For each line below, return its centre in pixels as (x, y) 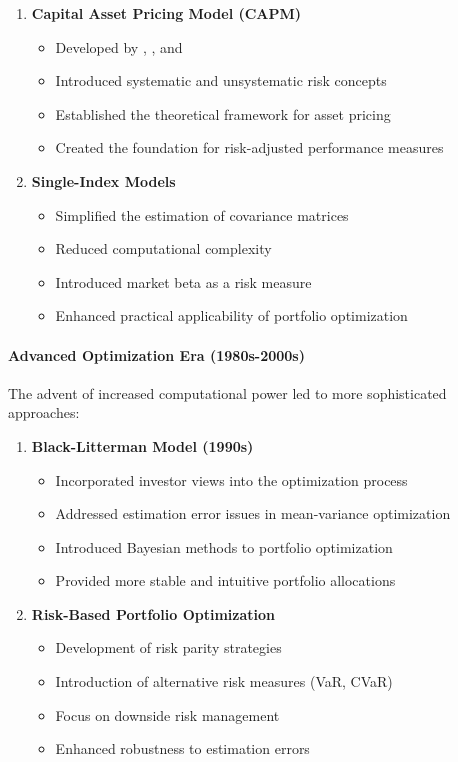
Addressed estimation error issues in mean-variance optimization (253, 513)
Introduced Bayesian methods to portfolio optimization (224, 546)
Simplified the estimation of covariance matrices (202, 214)
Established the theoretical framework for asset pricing (223, 113)
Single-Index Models (103, 180)
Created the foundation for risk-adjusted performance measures (249, 147)
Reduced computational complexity (163, 248)
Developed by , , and (119, 46)
